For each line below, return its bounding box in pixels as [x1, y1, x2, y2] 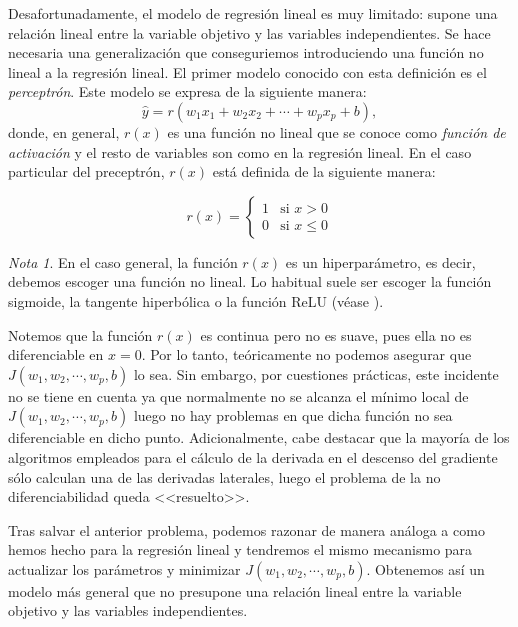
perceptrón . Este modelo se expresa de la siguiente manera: [8, 81, 367, 102]
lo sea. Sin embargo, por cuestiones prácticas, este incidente [133, 363, 499, 384]
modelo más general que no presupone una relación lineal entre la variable [8, 580, 462, 601]
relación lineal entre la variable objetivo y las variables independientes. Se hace [8, 22, 491, 43]
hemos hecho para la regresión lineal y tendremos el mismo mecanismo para [8, 539, 473, 560]
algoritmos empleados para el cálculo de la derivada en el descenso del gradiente [8, 446, 498, 467]
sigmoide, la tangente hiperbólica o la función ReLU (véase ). [8, 290, 384, 311]
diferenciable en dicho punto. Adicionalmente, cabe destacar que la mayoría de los [8, 427, 510, 448]
